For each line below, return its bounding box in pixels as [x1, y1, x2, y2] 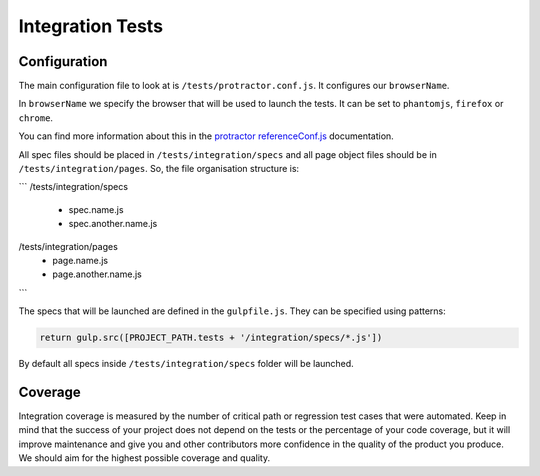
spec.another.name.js [68, 218, 158, 230]
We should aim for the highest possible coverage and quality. [18, 452, 270, 464]
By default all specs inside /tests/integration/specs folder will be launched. [18, 358, 354, 370]
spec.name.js [68, 203, 124, 215]
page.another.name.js [52, 268, 142, 280]
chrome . [18, 111, 54, 124]
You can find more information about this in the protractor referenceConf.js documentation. [18, 130, 394, 142]
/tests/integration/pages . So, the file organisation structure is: [18, 163, 300, 175]
